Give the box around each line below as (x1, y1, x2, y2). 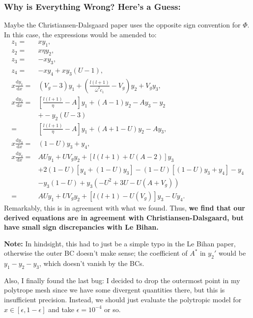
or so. (104, 304, 121, 314)
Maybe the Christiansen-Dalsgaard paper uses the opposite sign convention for (4, 20, 241, 30)
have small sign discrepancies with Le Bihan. (4, 222, 159, 232)
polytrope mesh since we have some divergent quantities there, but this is (4, 285, 225, 295)
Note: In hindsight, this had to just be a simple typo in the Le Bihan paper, (4, 238, 236, 248)
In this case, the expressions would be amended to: (4, 29, 157, 39)
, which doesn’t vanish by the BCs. (39, 258, 144, 268)
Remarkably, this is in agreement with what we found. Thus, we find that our (4, 202, 245, 212)
